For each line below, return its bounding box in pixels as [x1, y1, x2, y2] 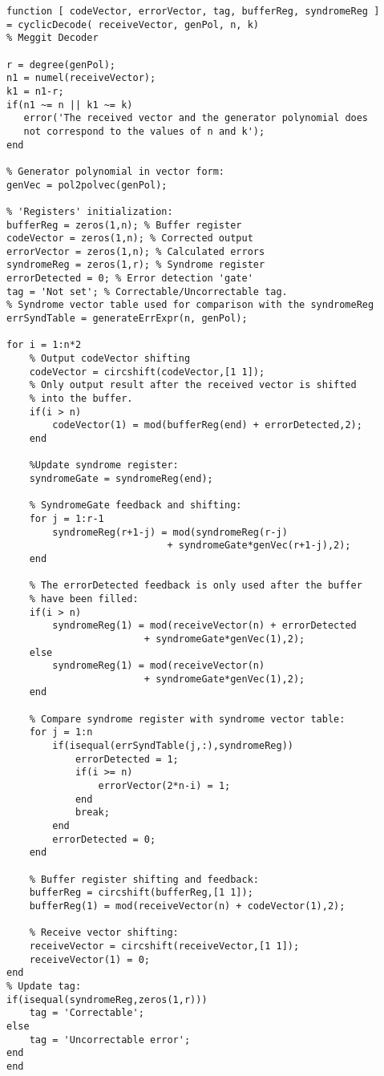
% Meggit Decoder [6, 32, 99, 44]
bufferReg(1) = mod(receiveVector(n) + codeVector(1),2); [29, 900, 346, 912]
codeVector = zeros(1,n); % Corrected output [6, 233, 253, 245]
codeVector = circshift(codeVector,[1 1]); [29, 366, 265, 378]
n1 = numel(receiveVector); [6, 72, 156, 84]
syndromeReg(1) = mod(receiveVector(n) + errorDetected [52, 620, 357, 632]
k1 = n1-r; [6, 85, 64, 97]
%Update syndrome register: [29, 459, 179, 471]
